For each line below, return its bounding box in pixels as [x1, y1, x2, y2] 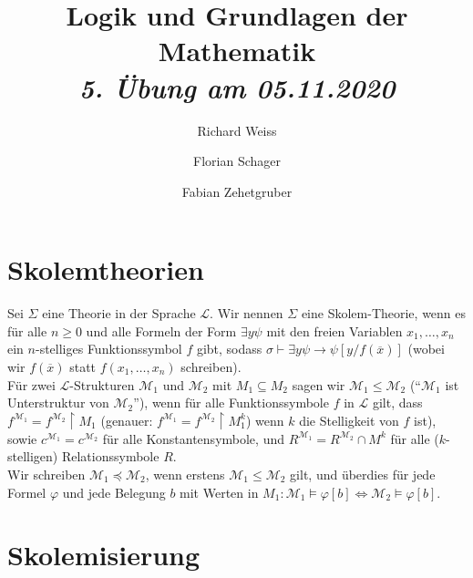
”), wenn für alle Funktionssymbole [133, 393, 329, 412]
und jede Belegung [62, 482, 166, 501]
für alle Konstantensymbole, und [102, 428, 284, 448]
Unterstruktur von [7, 393, 109, 412]
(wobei [407, 339, 445, 358]
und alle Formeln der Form [86, 321, 237, 340]
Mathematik [158, 32, 316, 69]
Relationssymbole [61, 447, 159, 466]
